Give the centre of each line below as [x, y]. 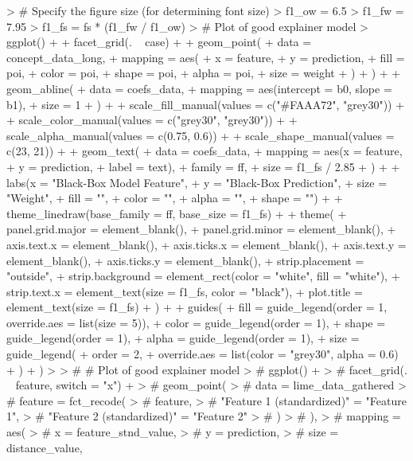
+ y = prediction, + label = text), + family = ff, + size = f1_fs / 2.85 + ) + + [203, 166]
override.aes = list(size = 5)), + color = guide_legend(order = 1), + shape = [196, 322]
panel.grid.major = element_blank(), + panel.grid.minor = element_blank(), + [201, 229]
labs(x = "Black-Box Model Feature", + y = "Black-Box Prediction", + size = [197, 182]
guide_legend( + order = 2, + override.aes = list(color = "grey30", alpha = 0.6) [203, 354]
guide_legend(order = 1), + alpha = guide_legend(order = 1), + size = [183, 338]
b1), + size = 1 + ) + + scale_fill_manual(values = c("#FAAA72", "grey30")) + [206, 104]
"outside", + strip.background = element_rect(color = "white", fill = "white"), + [203, 276]
